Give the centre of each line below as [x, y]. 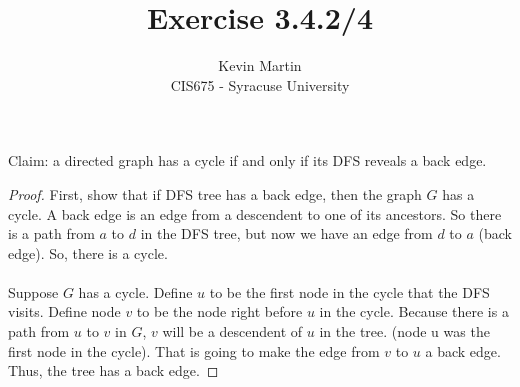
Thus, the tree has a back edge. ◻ [113, 370]
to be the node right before [219, 311]
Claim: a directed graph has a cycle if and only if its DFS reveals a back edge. [247, 160]
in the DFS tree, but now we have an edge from [286, 233]
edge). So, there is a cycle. [88, 252]
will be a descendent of [232, 331]
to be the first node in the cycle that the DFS [349, 291]
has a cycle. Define [135, 291]
